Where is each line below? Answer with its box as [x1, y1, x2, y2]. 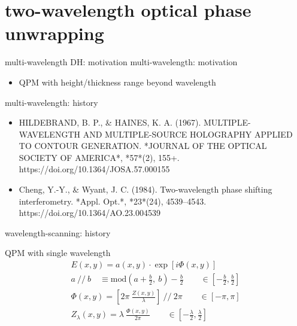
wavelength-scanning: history [5, 226, 111, 239]
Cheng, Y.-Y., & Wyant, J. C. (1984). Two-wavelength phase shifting [19, 183, 272, 196]
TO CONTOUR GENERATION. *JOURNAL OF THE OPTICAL [19, 139, 267, 152]
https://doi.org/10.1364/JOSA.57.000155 [19, 163, 170, 175]
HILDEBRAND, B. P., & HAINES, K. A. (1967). [19, 116, 201, 129]
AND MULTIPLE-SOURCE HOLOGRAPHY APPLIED [83, 127, 293, 140]
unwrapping [5, 21, 104, 45]
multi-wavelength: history [5, 96, 98, 108]
